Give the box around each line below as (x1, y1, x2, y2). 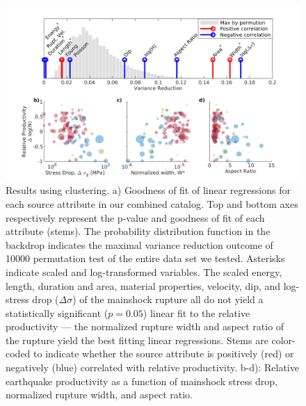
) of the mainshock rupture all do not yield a (72, 292, 264, 307)
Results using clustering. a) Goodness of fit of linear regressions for (6, 183, 291, 197)
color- (271, 332, 296, 347)
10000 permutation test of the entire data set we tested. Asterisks (6, 251, 285, 266)
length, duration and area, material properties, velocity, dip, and (6, 278, 281, 293)
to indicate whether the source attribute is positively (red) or (33, 346, 294, 361)
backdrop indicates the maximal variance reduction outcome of (6, 237, 273, 252)
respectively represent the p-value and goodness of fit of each (6, 210, 265, 225)
